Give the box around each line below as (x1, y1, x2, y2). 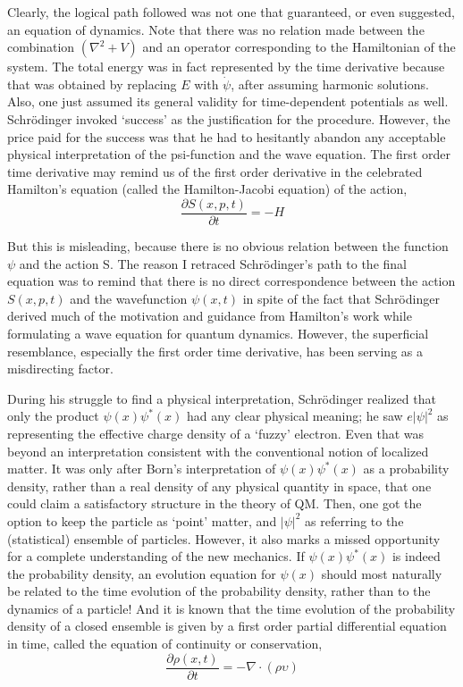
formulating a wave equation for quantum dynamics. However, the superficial (7, 323, 429, 342)
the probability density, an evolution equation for (7, 564, 276, 582)
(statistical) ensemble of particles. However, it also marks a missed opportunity (7, 529, 441, 548)
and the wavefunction (70, 289, 188, 307)
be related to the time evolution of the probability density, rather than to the (7, 582, 431, 600)
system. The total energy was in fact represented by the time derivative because (7, 57, 445, 76)
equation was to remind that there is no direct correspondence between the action (7, 272, 456, 290)
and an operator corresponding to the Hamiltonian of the (142, 38, 456, 56)
